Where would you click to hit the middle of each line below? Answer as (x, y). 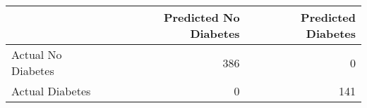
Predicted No (201, 17)
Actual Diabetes (51, 91)
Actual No (37, 54)
